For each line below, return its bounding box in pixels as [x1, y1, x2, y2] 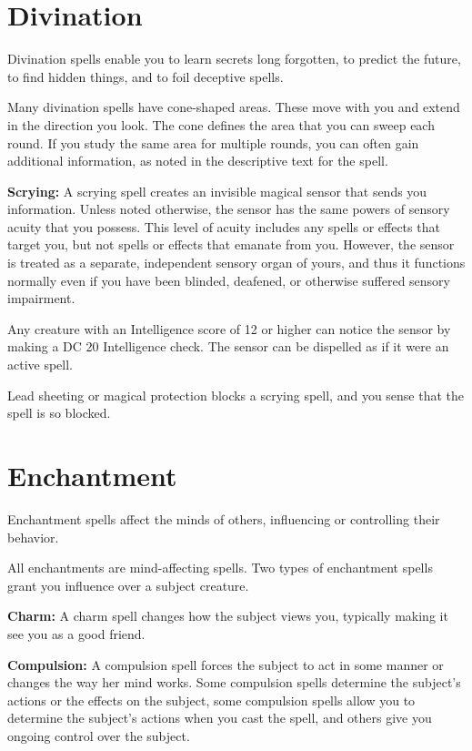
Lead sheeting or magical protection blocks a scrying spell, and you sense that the [7, 385, 465, 404]
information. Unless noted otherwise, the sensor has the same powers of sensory [7, 199, 450, 218]
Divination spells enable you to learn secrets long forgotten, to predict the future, [7, 49, 461, 68]
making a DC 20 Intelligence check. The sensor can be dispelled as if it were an [7, 337, 449, 356]
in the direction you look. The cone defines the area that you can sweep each [7, 115, 435, 134]
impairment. [7, 289, 75, 308]
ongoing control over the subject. [7, 726, 190, 745]
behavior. [7, 527, 59, 546]
